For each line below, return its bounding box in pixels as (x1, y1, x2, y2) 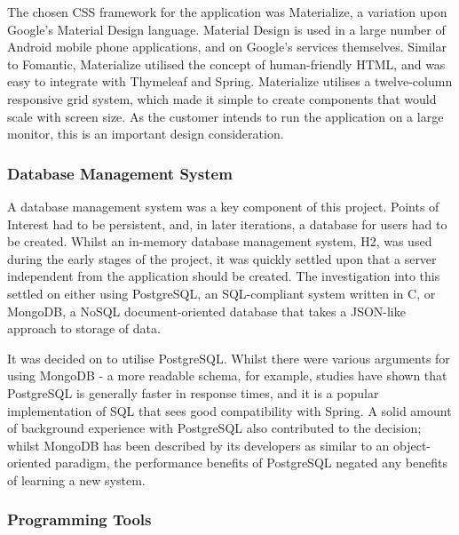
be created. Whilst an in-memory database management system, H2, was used (7, 232, 432, 251)
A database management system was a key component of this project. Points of (7, 196, 439, 215)
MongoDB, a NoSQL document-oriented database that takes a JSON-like (7, 301, 406, 320)
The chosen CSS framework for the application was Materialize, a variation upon (7, 3, 447, 20)
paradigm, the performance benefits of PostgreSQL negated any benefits (55, 453, 447, 472)
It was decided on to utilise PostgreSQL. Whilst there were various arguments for (7, 348, 450, 367)
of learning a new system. (7, 470, 146, 489)
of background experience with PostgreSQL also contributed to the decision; (7, 419, 422, 437)
